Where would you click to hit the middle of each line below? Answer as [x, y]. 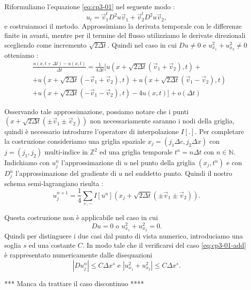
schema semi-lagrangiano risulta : [54, 183]
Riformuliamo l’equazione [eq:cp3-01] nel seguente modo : [90, 6]
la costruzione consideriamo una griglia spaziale [75, 141]
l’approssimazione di [92, 162]
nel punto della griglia [162, 162]
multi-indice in [66, 152]
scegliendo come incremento [46, 44]
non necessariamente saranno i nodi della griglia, [162, 121]
